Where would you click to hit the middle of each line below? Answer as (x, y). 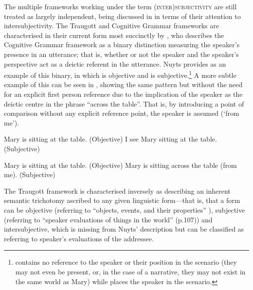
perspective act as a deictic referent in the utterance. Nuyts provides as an (115, 63)
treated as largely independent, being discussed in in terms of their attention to (122, 16)
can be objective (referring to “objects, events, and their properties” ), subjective (125, 209)
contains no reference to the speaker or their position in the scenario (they (126, 262)
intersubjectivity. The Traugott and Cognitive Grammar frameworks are (111, 26)
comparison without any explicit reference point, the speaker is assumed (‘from (122, 113)
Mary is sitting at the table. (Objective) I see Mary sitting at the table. (110, 139)
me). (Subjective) (30, 174)
